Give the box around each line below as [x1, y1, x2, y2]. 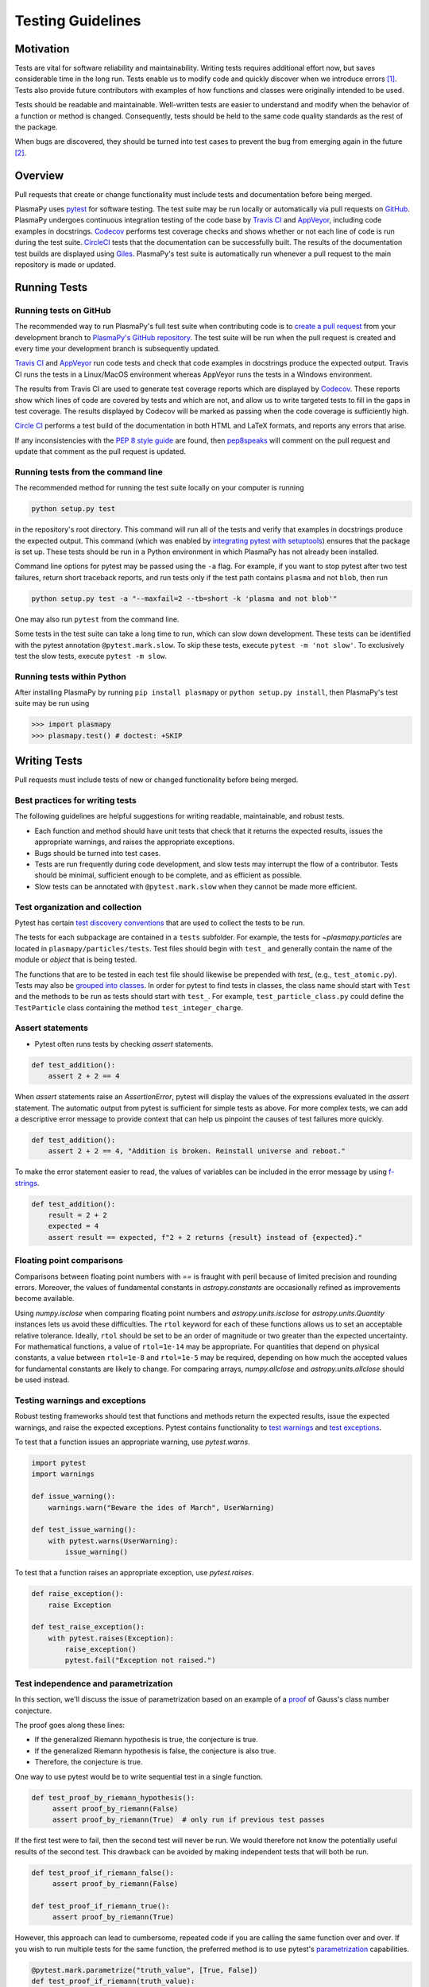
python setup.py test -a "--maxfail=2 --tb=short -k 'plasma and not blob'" [31, 594, 338, 603]
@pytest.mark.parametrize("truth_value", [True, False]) [31, 1966, 258, 1974]
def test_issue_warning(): [31, 1525, 137, 1534]
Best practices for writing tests [14, 795, 137, 806]
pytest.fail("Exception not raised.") [64, 1656, 216, 1665]
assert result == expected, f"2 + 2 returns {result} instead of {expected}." [48, 1233, 363, 1241]
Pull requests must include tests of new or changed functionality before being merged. [14, 775, 299, 784]
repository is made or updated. [14, 260, 116, 269]
